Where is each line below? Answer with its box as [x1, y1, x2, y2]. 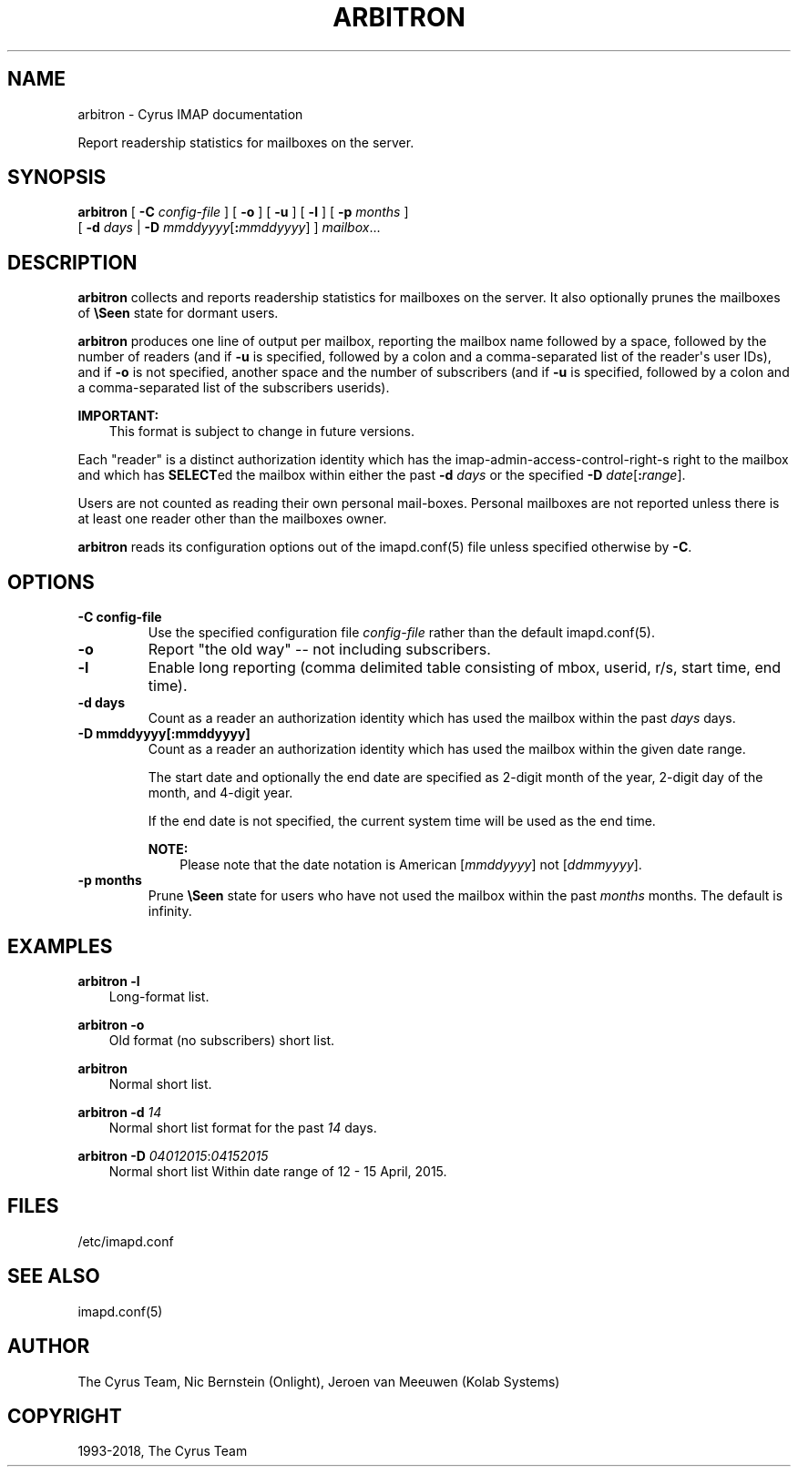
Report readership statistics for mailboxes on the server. [77, 134, 414, 150]
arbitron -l [77, 972, 140, 989]
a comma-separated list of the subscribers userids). [77, 380, 390, 396]
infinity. [148, 903, 192, 920]
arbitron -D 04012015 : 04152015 [77, 1147, 269, 1164]
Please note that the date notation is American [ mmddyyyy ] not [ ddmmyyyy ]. [179, 857, 642, 873]
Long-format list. [108, 988, 210, 1004]
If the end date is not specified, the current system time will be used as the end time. [148, 813, 656, 829]
